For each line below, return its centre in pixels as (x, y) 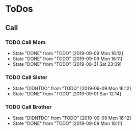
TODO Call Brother (29, 107)
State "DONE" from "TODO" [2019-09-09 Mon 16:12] (68, 53)
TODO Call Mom (25, 42)
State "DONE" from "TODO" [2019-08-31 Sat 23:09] (67, 64)
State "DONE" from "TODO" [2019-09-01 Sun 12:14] (67, 94)
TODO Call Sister (26, 77)
